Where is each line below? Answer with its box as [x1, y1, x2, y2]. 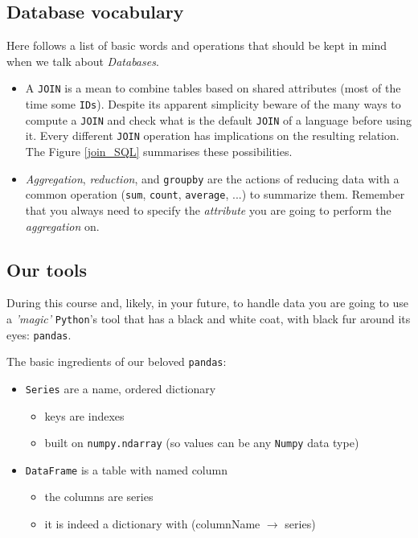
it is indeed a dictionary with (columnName [44, 515, 260, 532]
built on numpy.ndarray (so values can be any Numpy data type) [44, 434, 359, 451]
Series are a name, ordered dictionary [25, 380, 216, 396]
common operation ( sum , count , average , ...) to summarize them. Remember [25, 186, 405, 203]
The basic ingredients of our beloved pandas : [6, 353, 227, 370]
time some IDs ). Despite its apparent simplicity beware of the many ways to [25, 96, 401, 113]
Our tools [6, 257, 88, 281]
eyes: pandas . [6, 326, 72, 343]
